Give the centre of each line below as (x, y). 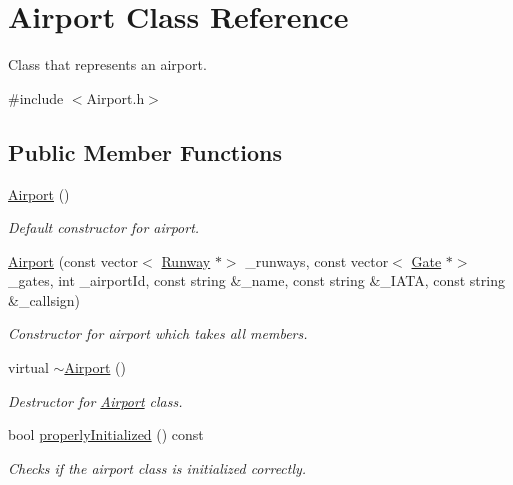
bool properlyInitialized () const (106, 434)
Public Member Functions (145, 151)
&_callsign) (44, 299)
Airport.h (115, 97)
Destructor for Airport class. (95, 400)
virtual (28, 367)
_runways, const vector (317, 260)
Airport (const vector (73, 260)
